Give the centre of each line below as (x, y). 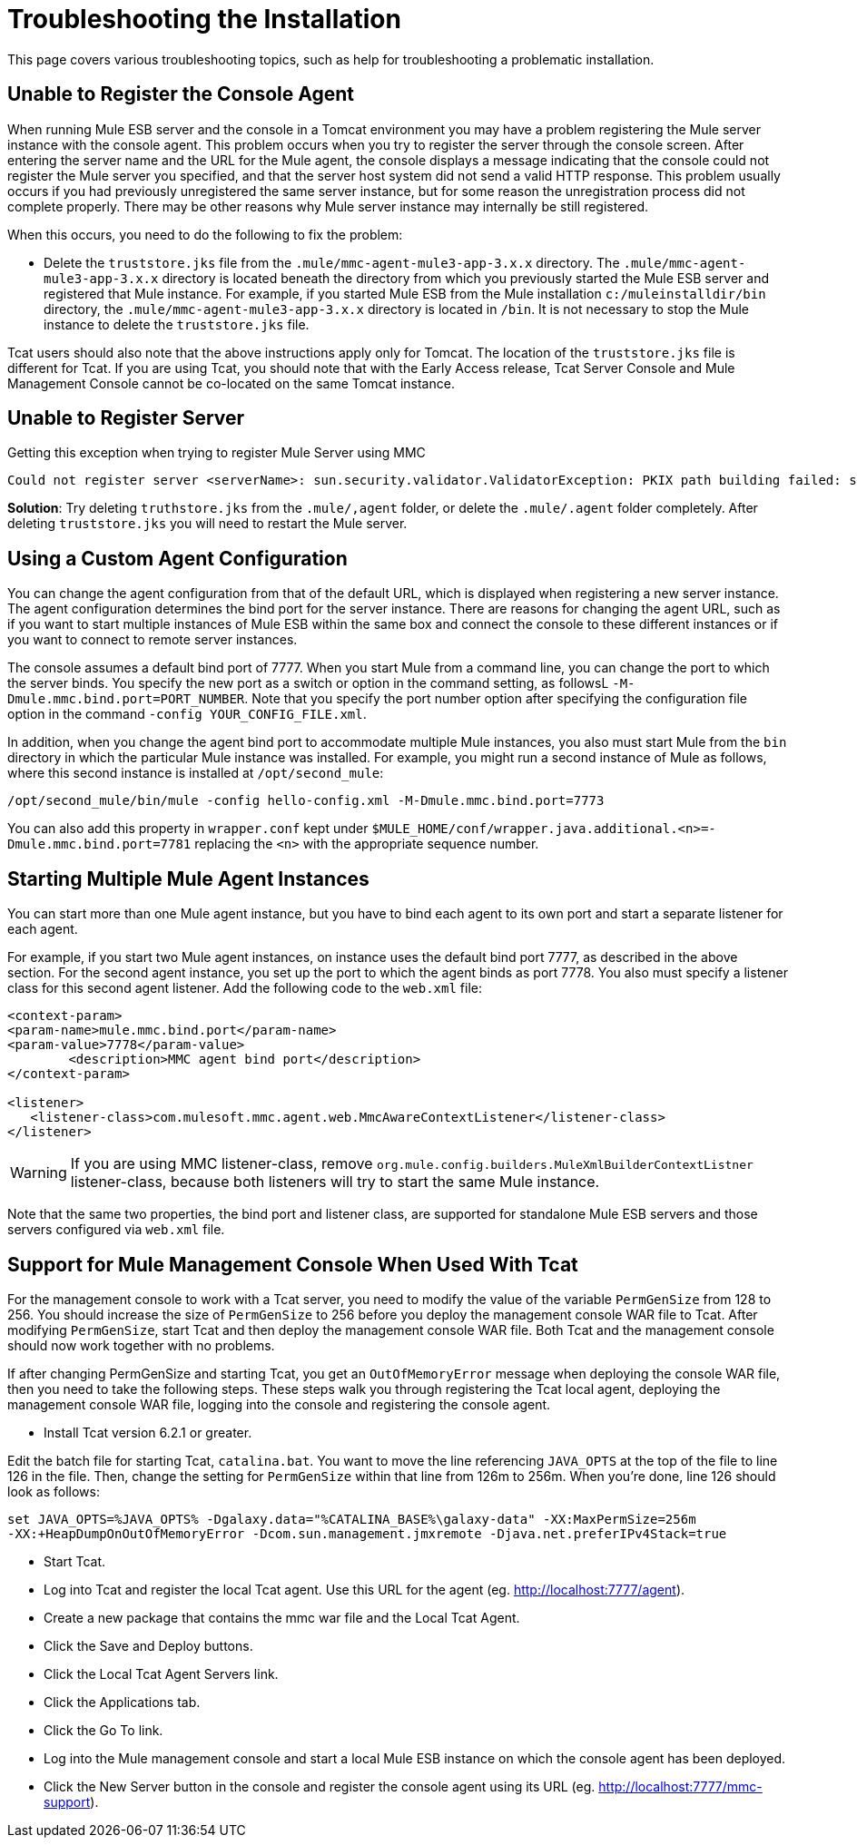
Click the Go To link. (103, 1730)
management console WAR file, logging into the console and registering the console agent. (279, 1404)
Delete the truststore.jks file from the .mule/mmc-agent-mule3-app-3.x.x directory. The (332, 262)
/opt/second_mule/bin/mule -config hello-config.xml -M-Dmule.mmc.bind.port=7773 (306, 801)
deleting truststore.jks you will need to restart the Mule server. (207, 524)
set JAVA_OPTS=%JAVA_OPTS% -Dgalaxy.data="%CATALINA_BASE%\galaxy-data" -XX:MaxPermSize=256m (352, 1519)
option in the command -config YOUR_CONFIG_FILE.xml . (187, 714)
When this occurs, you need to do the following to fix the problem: (205, 234)
